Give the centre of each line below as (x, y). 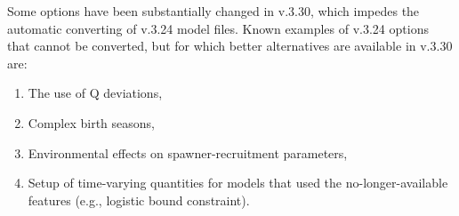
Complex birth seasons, (92, 122)
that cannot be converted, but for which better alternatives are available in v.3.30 (230, 46)
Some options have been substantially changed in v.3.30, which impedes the (213, 11)
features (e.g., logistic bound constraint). (139, 200)
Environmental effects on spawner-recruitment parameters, (188, 152)
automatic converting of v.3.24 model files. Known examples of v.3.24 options (218, 28)
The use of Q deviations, (95, 93)
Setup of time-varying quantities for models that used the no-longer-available (238, 183)
